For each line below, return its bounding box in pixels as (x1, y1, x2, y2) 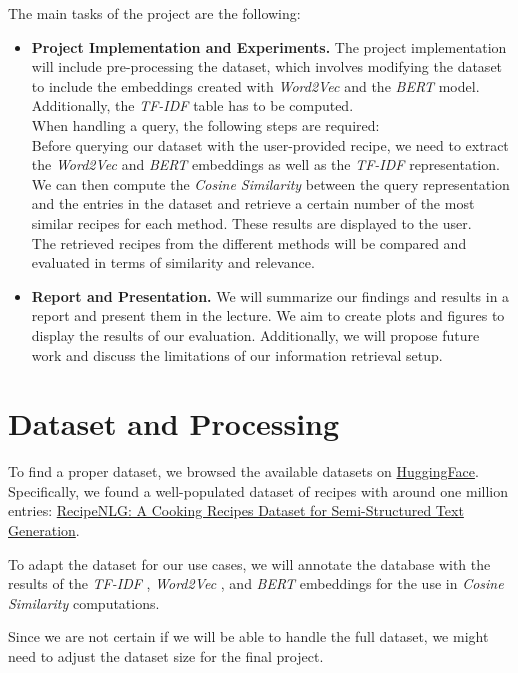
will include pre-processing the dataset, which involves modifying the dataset (31, 56, 503, 77)
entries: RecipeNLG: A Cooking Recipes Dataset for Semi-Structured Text (8, 500, 464, 521)
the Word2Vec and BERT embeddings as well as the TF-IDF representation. (31, 154, 500, 175)
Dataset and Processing (8, 403, 340, 444)
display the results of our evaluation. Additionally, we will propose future (31, 324, 480, 345)
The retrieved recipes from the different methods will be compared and (31, 232, 467, 253)
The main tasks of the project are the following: (8, 3, 301, 23)
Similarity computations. (8, 592, 160, 613)
